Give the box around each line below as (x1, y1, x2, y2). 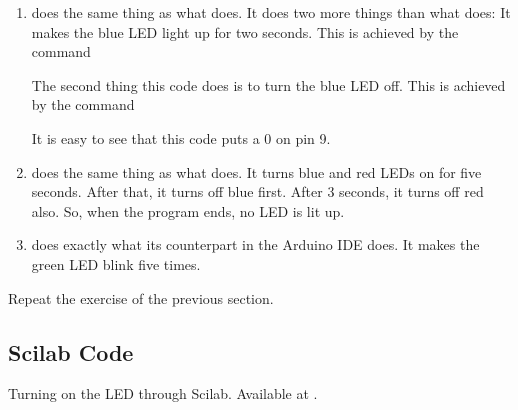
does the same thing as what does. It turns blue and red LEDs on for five (31, 161, 482, 182)
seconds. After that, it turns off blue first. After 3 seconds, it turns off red (31, 181, 484, 202)
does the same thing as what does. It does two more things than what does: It (31, 2, 511, 22)
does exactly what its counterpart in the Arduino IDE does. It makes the (31, 234, 480, 255)
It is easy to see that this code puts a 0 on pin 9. (31, 127, 331, 148)
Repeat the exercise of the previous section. (8, 287, 274, 308)
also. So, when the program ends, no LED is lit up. (31, 200, 345, 221)
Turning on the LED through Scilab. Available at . (8, 383, 318, 404)
